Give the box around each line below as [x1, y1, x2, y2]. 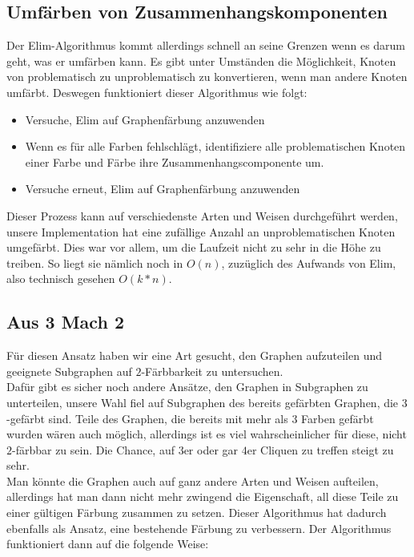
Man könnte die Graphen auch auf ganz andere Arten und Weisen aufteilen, [6, 472, 379, 489]
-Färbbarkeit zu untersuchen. [141, 362, 283, 379]
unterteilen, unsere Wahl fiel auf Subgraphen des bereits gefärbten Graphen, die [6, 394, 399, 410]
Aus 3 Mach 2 [6, 309, 124, 334]
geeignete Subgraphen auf [6, 362, 132, 379]
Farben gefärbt [301, 410, 374, 426]
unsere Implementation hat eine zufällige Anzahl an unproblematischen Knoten [6, 223, 396, 240]
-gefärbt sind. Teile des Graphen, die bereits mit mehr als [6, 410, 288, 426]
